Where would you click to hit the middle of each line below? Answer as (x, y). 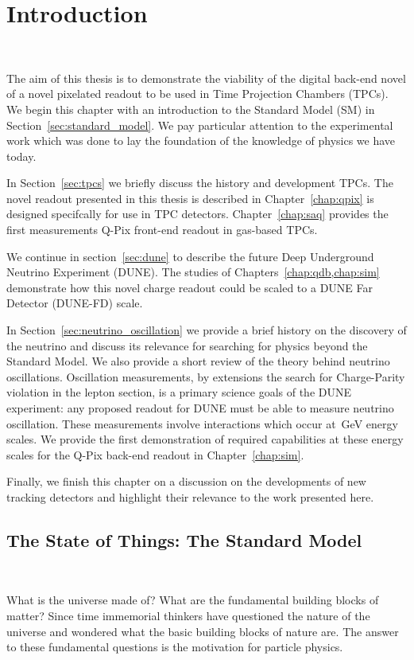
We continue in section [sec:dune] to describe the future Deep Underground (190, 256)
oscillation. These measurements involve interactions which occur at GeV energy (202, 423)
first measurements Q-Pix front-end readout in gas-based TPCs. (162, 230)
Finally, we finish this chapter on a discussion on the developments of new (186, 481)
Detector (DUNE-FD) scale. (75, 303)
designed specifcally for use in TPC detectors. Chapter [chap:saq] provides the (197, 214)
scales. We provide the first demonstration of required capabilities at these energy (205, 439)
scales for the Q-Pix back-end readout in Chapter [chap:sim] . (155, 454)
